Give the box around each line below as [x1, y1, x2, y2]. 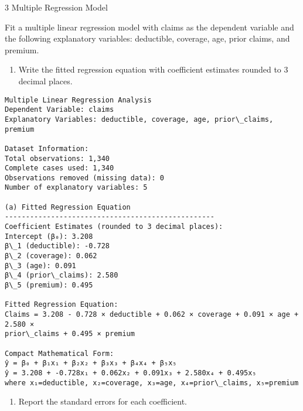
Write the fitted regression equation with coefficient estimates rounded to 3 [18, 63, 288, 76]
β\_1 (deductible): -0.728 [5, 242, 110, 251]
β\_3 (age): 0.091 [5, 261, 76, 270]
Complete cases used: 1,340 [5, 164, 114, 173]
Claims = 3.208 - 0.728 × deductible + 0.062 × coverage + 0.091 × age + [5, 310, 299, 318]
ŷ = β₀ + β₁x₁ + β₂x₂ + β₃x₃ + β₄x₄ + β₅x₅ [5, 359, 177, 368]
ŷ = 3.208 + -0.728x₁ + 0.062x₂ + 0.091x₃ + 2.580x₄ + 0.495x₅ [5, 368, 257, 377]
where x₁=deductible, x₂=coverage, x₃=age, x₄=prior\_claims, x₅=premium [5, 378, 299, 387]
